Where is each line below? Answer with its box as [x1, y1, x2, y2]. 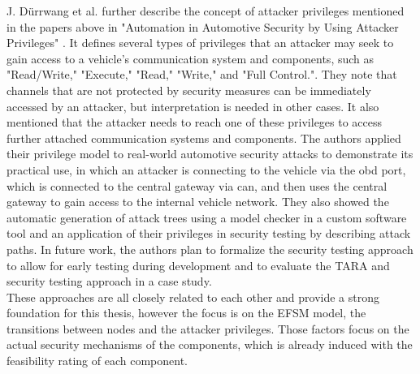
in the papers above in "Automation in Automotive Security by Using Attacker [6, 18, 399, 35]
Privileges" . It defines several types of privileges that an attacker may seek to [6, 34, 394, 51]
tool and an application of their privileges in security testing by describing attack [6, 225, 411, 242]
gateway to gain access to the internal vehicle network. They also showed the [6, 193, 389, 210]
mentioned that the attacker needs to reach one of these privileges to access [6, 114, 383, 131]
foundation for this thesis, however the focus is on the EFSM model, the [6, 304, 366, 321]
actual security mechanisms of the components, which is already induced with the [6, 336, 413, 353]
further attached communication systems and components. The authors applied [6, 129, 401, 146]
